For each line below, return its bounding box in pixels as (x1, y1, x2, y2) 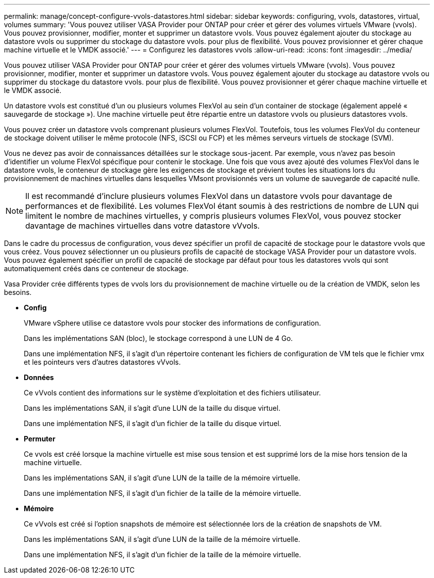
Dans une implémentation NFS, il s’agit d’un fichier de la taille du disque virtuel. (24, 419, 281, 428)
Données (24, 373, 54, 382)
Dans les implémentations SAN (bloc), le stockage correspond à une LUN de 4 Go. (24, 334, 293, 342)
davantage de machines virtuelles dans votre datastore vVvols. (25, 221, 260, 231)
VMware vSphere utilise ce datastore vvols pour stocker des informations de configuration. (24, 319, 321, 327)
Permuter (24, 434, 55, 443)
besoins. (4, 288, 32, 296)
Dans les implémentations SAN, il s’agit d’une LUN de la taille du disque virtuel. (24, 404, 280, 412)
